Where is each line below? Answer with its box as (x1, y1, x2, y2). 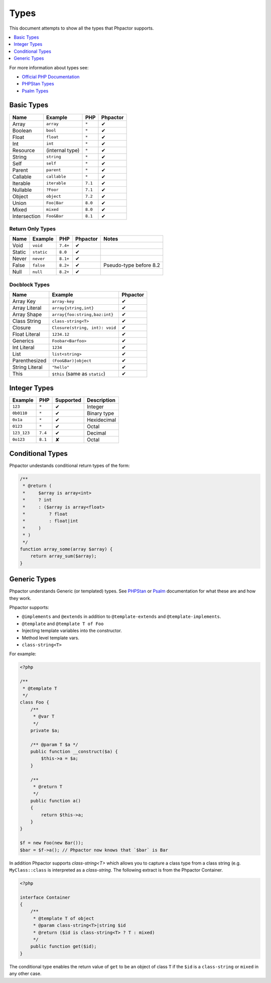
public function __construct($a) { (30, 749, 118, 755)
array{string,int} (52, 305, 94, 311)
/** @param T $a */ (30, 742, 79, 748)
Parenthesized (12, 357, 47, 364)
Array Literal (12, 304, 42, 311)
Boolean (12, 127, 32, 134)
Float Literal (12, 331, 40, 338)
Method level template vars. (22, 635, 80, 641)
